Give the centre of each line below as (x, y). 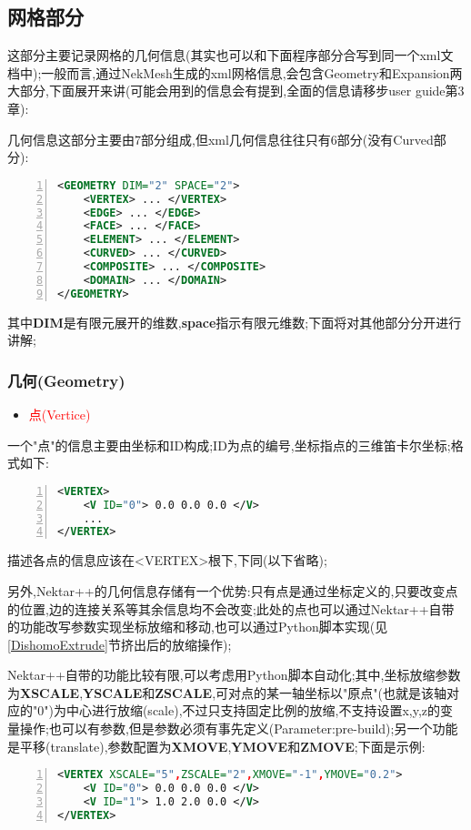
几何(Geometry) (66, 380)
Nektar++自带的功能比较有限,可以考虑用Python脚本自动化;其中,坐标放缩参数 (234, 675)
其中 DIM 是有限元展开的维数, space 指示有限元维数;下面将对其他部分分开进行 (235, 322)
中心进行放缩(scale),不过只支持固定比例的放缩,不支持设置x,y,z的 (253, 710)
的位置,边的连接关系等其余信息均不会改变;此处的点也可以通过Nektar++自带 (231, 608)
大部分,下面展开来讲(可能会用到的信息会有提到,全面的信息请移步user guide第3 (236, 91)
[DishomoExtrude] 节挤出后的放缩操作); (120, 644)
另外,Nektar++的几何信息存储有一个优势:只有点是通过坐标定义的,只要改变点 (233, 590)
